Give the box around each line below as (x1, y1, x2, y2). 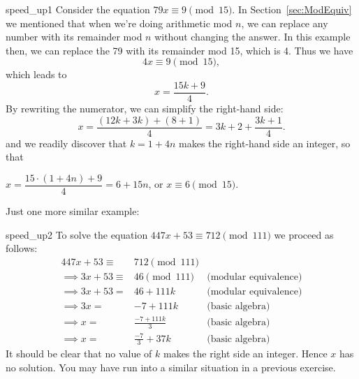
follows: (6, 241, 38, 255)
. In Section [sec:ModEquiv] (232, 2, 352, 16)
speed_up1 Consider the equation (6, 2, 150, 16)
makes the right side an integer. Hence (163, 346, 328, 361)
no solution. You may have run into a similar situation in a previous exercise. (6, 359, 336, 374)
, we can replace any (241, 15, 328, 30)
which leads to (6, 67, 67, 82)
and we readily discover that (6, 135, 127, 150)
